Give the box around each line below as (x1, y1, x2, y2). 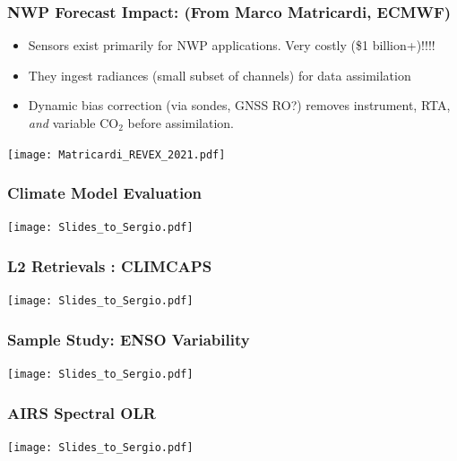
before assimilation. (127, 114, 234, 132)
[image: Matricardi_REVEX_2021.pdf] (7, 148, 226, 161)
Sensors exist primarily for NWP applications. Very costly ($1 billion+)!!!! (28, 36, 435, 55)
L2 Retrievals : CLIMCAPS (7, 255, 212, 277)
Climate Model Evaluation (7, 182, 203, 204)
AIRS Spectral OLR (7, 401, 156, 423)
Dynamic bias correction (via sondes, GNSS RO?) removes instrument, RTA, (28, 96, 451, 115)
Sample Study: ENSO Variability (7, 328, 250, 350)
